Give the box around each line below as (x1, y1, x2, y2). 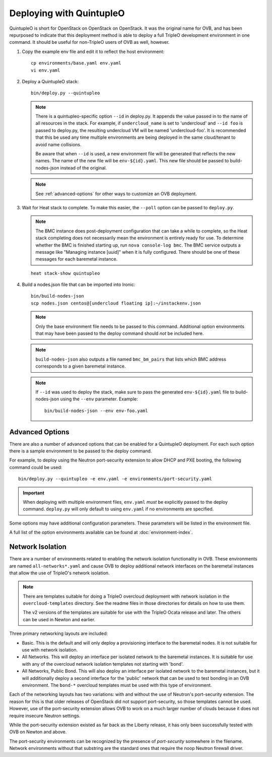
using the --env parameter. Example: (60, 396, 138, 402)
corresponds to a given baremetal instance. (35, 363, 126, 369)
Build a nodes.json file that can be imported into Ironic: (22, 281, 135, 287)
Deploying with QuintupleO (9, 8, 125, 19)
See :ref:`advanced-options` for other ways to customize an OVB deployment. (35, 191, 197, 197)
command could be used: (9, 464, 62, 470)
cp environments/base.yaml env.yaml (31, 61, 121, 66)
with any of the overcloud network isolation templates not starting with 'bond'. (22, 661, 184, 667)
